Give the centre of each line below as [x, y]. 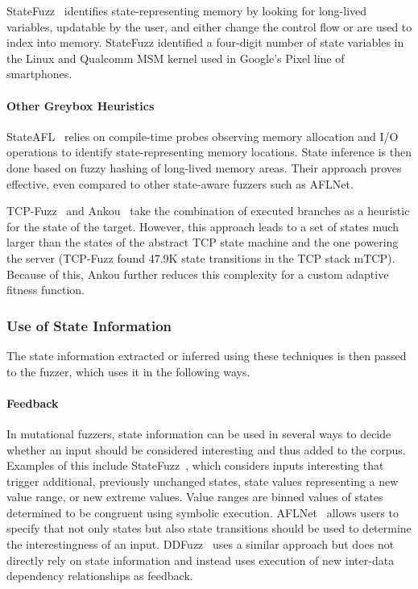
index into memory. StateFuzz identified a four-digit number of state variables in [205, 42]
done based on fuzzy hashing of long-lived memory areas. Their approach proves [204, 167]
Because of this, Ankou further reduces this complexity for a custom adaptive [198, 274]
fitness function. [46, 290]
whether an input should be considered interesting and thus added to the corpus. [206, 449]
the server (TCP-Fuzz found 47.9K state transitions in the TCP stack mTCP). [201, 257]
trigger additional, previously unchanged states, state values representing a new [203, 481]
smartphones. [39, 74]
